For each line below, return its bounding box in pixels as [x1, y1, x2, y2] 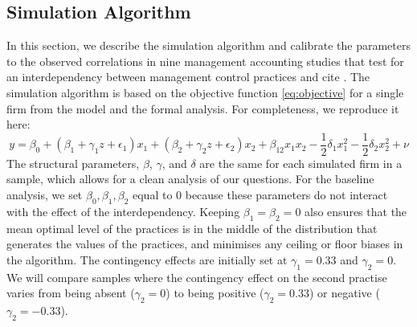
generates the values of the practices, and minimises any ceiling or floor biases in [6, 235, 403, 252]
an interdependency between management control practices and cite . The [6, 68, 370, 85]
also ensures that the [305, 202, 407, 219]
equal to [132, 186, 173, 203]
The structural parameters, [6, 154, 140, 171]
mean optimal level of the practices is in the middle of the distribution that [6, 219, 378, 236]
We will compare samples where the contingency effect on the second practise [6, 268, 387, 285]
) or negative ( [309, 284, 380, 301]
